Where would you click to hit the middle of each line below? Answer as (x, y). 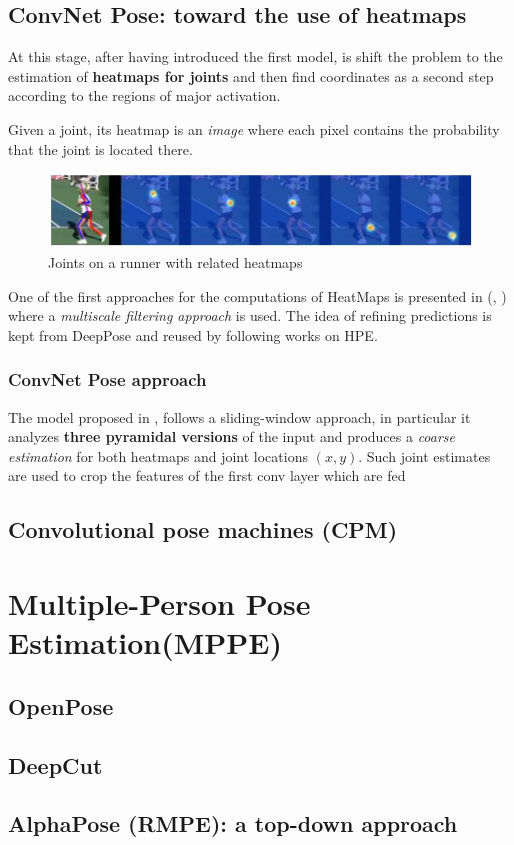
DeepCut (55, 764)
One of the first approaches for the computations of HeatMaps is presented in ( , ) (257, 295)
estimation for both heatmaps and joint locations (158, 455)
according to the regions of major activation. (144, 95)
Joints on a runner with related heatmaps (175, 262)
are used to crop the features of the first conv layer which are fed (207, 475)
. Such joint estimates (424, 455)
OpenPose (61, 705)
